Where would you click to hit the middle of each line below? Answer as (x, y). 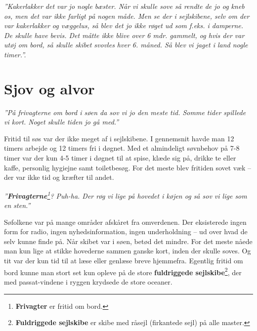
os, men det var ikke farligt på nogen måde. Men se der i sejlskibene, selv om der (127, 16)
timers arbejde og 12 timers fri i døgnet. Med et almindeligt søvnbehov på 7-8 (122, 148)
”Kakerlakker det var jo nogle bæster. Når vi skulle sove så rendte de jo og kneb (124, 6)
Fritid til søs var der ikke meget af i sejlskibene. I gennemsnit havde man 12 (119, 138)
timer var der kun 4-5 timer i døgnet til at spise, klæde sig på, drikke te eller (120, 158)
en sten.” (17, 205)
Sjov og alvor (49, 88)
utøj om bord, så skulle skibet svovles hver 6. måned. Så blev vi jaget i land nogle (126, 45)
